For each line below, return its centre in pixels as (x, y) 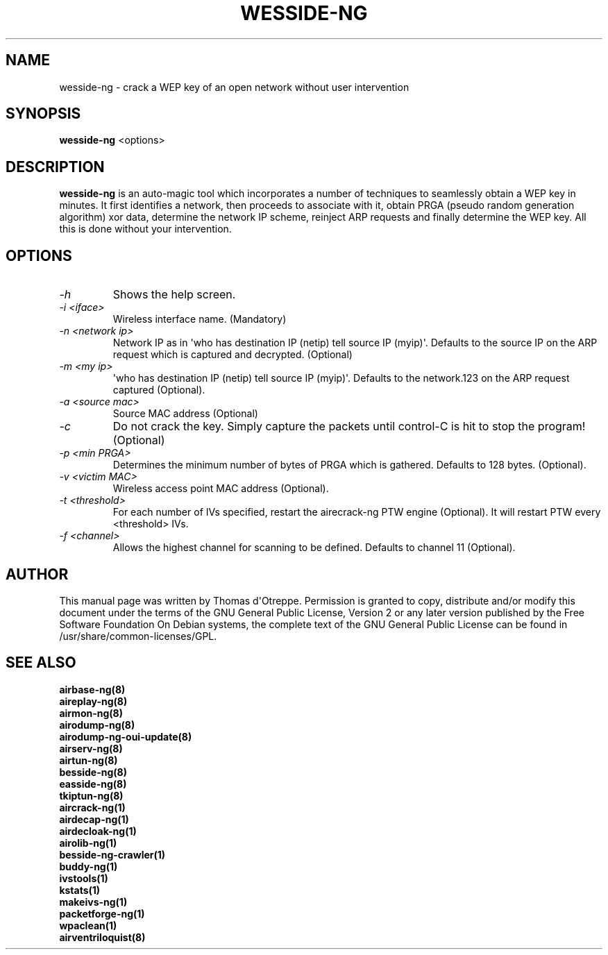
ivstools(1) (84, 878)
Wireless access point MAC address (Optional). (221, 489)
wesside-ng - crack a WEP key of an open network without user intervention (234, 87)
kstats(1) (80, 890)
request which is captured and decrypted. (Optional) (233, 355)
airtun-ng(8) (88, 760)
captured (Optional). (159, 390)
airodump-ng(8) (97, 725)
